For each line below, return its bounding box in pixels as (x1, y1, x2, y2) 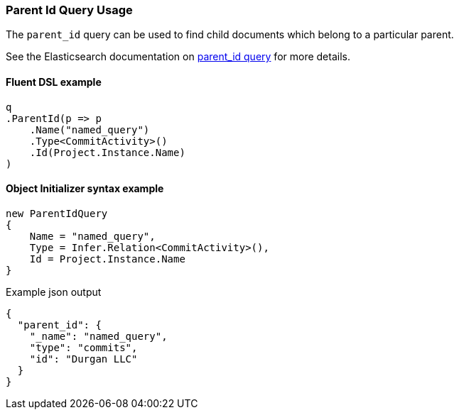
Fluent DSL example (6, 75, 102, 88)
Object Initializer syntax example (6, 182, 164, 195)
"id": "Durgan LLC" (29, 353, 138, 365)
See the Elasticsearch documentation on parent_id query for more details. (6, 50, 350, 63)
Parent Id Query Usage (6, 3, 133, 17)
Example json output (6, 285, 102, 298)
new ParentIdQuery (6, 207, 108, 219)
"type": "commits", (29, 341, 138, 353)
